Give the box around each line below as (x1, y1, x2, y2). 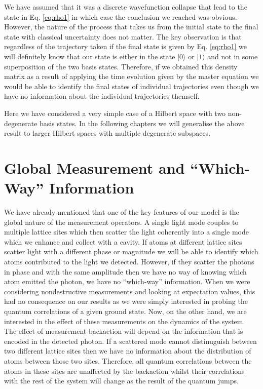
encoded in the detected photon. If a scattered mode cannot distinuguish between (4, 335, 257, 346)
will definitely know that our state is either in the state (4, 51, 175, 61)
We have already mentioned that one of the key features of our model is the (4, 207, 239, 217)
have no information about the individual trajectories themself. (4, 91, 200, 101)
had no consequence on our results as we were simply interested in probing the (4, 296, 248, 306)
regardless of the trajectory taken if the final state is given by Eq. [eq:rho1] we (4, 41, 247, 52)
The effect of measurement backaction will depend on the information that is (4, 326, 243, 336)
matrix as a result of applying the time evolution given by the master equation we (4, 71, 259, 82)
